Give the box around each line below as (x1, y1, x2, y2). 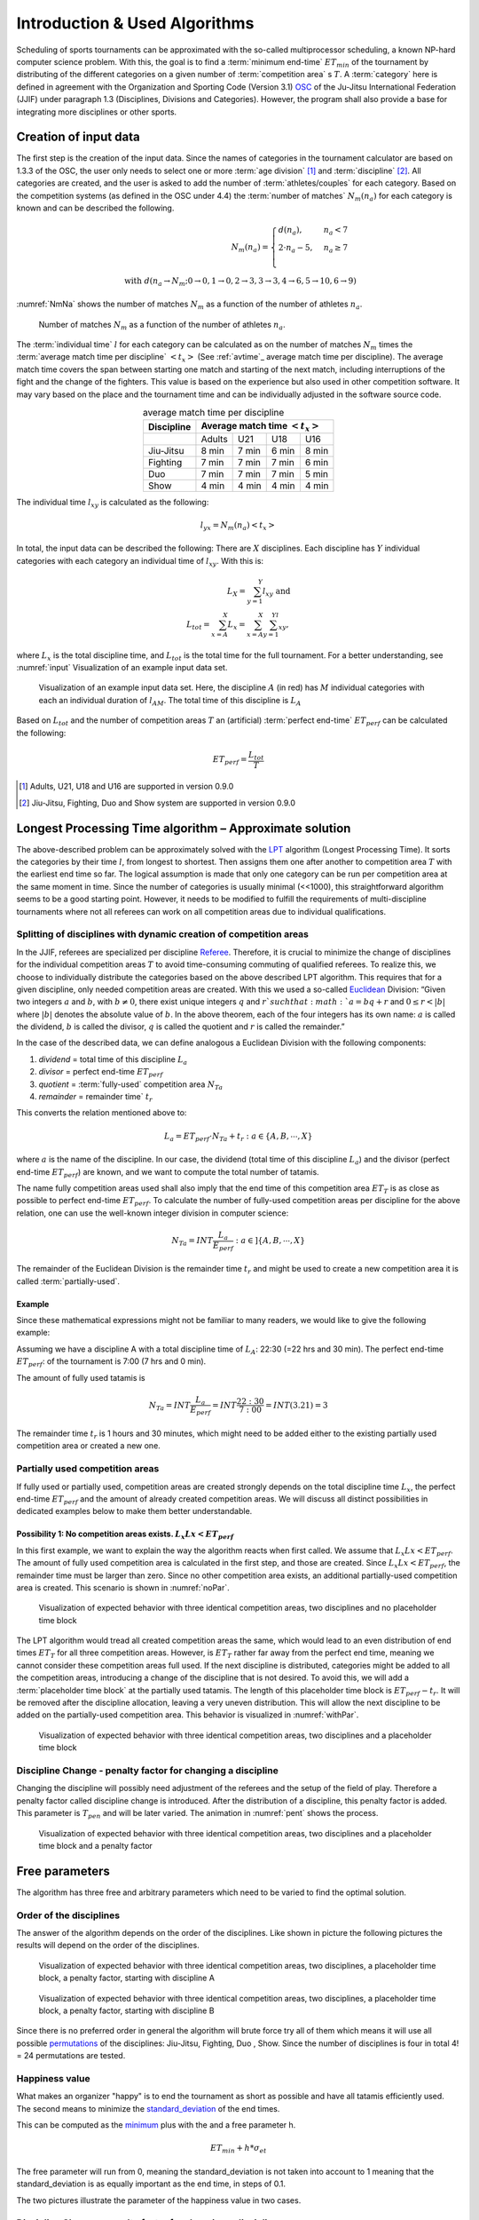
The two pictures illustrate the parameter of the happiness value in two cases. (16, 2194, 302, 2206)
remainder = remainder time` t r (38, 1091, 153, 1104)
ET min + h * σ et (209, 2143, 267, 2155)
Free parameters (16, 1863, 111, 1878)
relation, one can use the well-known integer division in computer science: (16, 1208, 289, 1218)
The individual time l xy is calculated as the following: (16, 496, 209, 510)
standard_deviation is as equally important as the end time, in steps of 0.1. (16, 2178, 287, 2189)
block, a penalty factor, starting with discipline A (38, 1972, 215, 1984)
